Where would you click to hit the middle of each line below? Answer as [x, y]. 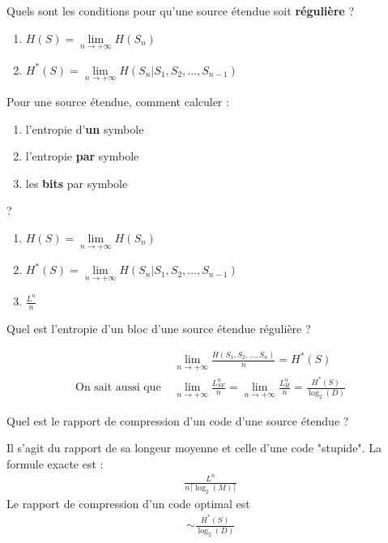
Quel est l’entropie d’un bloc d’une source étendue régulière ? [159, 329]
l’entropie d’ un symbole [85, 128]
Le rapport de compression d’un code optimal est [128, 503]
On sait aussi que [118, 388]
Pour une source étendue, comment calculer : [118, 102]
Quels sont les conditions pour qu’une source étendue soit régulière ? [180, 11]
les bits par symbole [77, 183]
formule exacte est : [55, 463]
